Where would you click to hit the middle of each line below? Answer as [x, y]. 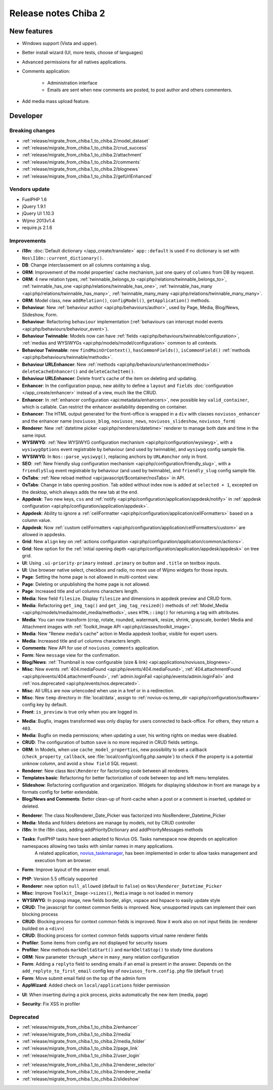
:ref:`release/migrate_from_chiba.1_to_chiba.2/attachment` [82, 155]
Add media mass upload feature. [56, 101]
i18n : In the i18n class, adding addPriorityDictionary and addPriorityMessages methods [112, 830]
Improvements [28, 241]
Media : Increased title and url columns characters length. [82, 641]
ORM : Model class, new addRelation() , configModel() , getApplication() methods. [116, 300]
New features [31, 31]
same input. [34, 435]
